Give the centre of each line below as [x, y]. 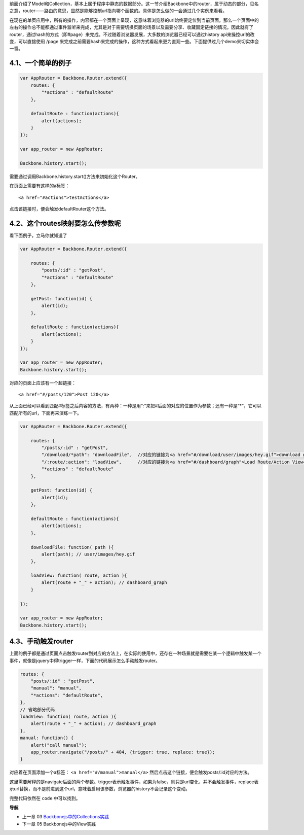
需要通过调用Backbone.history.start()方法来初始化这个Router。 [75, 177]
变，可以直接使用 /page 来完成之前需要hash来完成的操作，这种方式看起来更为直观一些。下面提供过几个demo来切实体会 [134, 41]
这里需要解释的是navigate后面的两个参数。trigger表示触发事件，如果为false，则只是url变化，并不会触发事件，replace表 [134, 782]
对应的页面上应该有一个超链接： [43, 382]
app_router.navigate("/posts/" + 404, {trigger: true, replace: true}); [123, 752]
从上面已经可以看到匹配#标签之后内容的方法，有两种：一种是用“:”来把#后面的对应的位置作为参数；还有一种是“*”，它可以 [136, 406]
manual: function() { [47, 738]
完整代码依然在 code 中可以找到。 [45, 798]
